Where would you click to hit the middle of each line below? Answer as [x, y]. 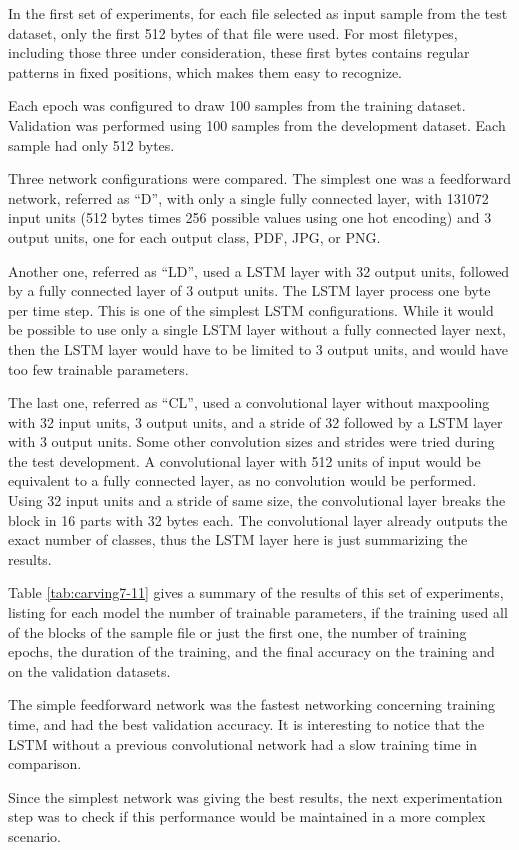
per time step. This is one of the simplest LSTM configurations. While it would [251, 309]
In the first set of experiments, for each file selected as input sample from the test [258, 13]
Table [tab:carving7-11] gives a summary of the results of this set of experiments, [256, 592]
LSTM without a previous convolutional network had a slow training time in [243, 743]
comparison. [45, 763]
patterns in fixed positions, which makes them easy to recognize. [205, 71]
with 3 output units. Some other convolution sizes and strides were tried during [251, 441]
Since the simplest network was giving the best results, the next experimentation [255, 796]
